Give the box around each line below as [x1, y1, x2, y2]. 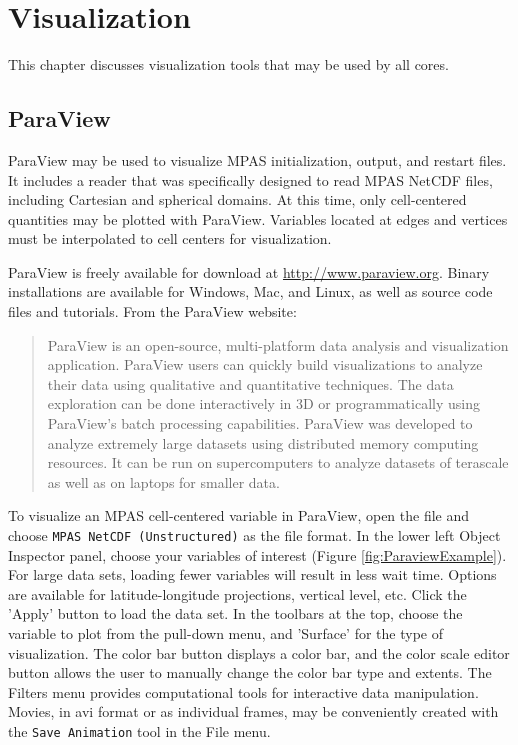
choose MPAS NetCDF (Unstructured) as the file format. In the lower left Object [8, 525, 501, 546]
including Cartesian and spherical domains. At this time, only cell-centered [8, 189, 467, 210]
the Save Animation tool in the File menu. [8, 721, 271, 742]
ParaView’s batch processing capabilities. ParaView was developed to [47, 413, 473, 434]
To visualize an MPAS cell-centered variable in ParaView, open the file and [8, 505, 470, 526]
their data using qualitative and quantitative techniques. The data [47, 373, 454, 394]
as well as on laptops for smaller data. [47, 471, 280, 492]
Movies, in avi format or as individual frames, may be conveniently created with [8, 701, 499, 722]
